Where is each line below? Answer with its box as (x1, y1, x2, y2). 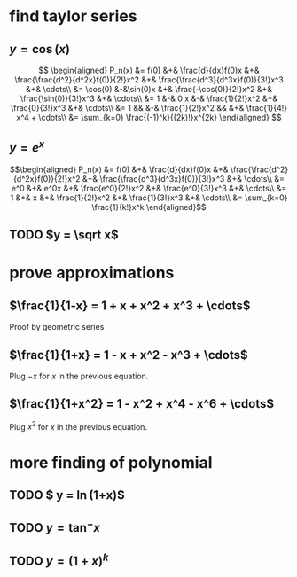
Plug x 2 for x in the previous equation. (9, 419, 148, 432)
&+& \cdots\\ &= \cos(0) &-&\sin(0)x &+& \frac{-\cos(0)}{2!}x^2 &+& (25, 84, 273, 94)
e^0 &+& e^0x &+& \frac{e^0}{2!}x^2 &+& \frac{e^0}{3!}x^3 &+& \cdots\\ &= (11, 183, 287, 193)
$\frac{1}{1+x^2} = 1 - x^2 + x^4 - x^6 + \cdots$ (9, 396, 275, 411)
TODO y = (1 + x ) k (9, 550, 109, 568)
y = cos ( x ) (9, 42, 71, 57)
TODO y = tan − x (9, 518, 100, 535)
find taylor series (9, 6, 137, 27)
